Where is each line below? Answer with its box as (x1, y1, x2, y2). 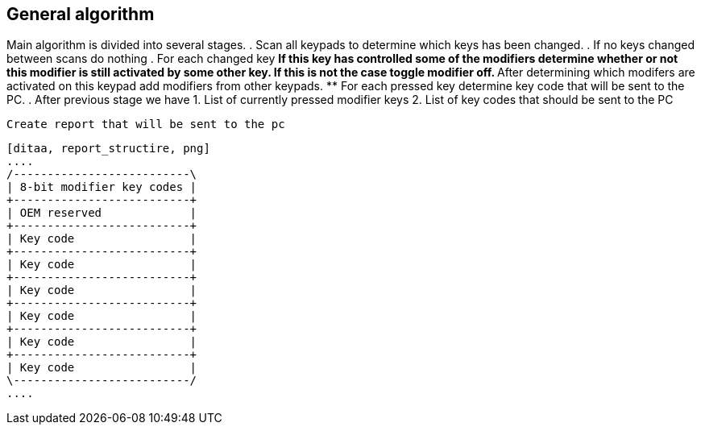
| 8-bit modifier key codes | (6, 180, 197, 194)
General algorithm (6, 4, 155, 24)
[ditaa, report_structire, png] (6, 142, 210, 155)
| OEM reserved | (6, 206, 197, 220)
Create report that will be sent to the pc (6, 118, 285, 131)
